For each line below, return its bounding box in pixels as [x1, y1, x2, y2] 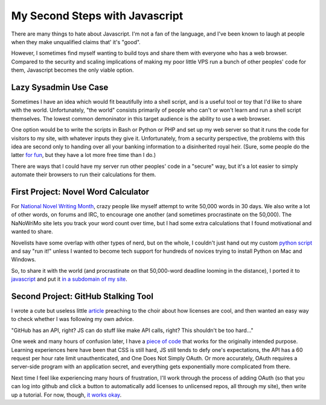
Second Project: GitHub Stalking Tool [11, 291, 154, 301]
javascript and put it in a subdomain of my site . [11, 275, 128, 283]
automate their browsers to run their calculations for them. [11, 171, 156, 178]
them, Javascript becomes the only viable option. [11, 66, 134, 74]
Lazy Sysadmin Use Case [11, 82, 109, 92]
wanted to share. [11, 228, 54, 235]
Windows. [11, 256, 36, 263]
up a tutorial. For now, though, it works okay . [11, 391, 122, 398]
